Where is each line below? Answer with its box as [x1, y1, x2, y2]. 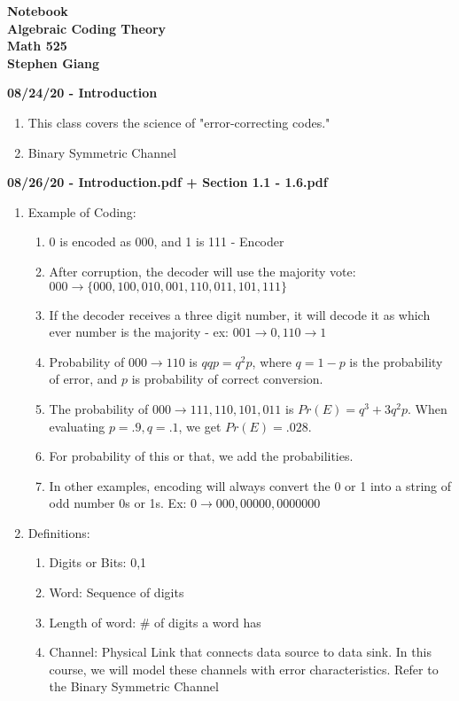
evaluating [49, 417, 105, 435]
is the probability [349, 352, 443, 370]
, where [252, 352, 292, 370]
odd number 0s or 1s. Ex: [49, 494, 187, 512]
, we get [178, 417, 222, 435]
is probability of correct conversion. [131, 370, 323, 388]
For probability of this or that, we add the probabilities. [49, 447, 354, 465]
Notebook [7, 2, 68, 19]
